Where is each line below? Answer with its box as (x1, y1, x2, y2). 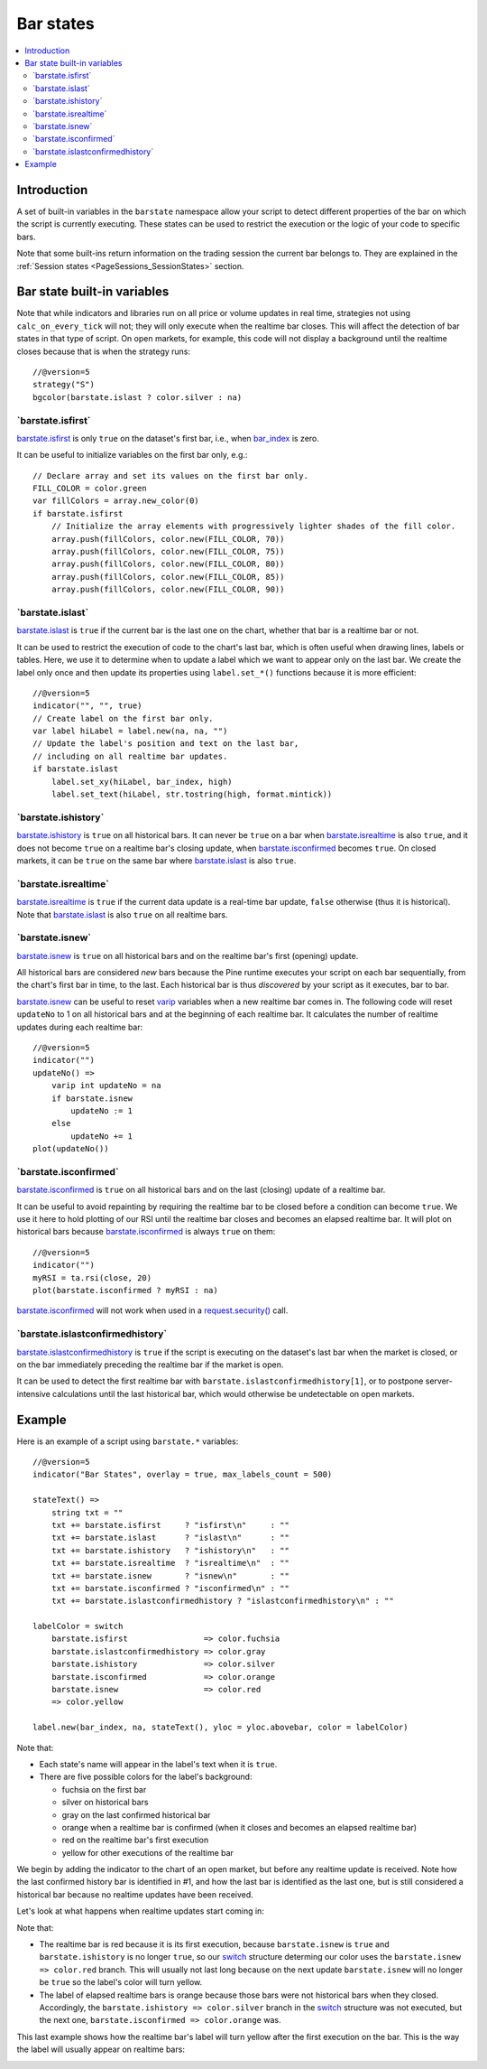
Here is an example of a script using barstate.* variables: (16, 1436, 239, 1447)
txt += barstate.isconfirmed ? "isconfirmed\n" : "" (51, 1583, 290, 1593)
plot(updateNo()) (32, 1143, 109, 1154)
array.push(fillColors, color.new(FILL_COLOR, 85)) (51, 572, 285, 582)
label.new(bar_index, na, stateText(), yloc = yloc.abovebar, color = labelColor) (32, 1722, 409, 1733)
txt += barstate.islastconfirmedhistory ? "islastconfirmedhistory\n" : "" (51, 1596, 394, 1607)
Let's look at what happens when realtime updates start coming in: (16, 1906, 265, 1916)
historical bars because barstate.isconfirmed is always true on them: (16, 1226, 276, 1237)
